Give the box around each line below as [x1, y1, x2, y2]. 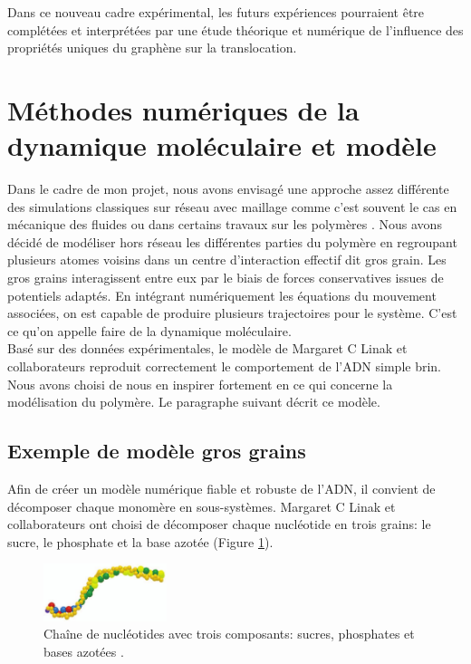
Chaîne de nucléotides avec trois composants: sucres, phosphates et [43, 624, 415, 643]
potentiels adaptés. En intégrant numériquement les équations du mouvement [7, 285, 437, 304]
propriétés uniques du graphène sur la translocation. [7, 38, 297, 57]
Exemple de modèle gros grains [7, 437, 306, 465]
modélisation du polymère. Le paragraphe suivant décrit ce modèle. [7, 392, 380, 411]
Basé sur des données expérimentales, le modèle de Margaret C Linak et [7, 339, 408, 358]
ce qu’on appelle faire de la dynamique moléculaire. [7, 321, 292, 340]
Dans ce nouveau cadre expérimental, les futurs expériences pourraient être [7, 3, 425, 21]
